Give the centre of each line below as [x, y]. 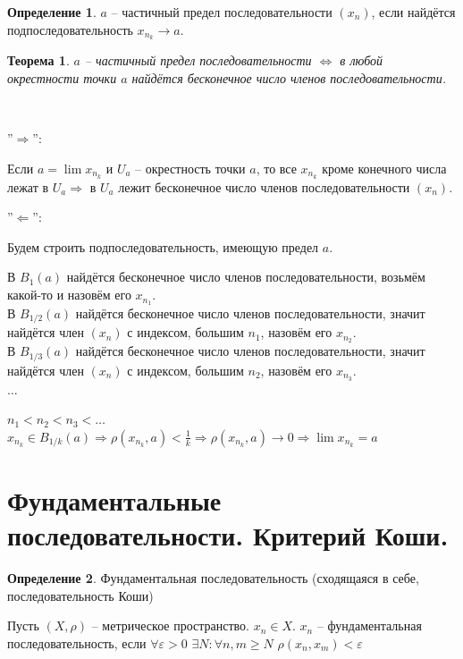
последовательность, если [77, 642]
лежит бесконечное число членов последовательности [264, 186]
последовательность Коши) [80, 595]
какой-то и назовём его [69, 295]
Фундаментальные [114, 499]
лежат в [28, 186]
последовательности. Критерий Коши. [228, 535]
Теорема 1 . [38, 60]
